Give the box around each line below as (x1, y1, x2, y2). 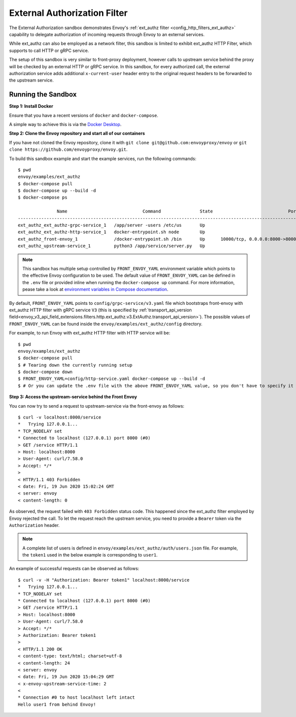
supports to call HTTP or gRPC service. (9, 47, 89, 53)
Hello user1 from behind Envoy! (18, 702, 96, 707)
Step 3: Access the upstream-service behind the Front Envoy (9, 394, 138, 400)
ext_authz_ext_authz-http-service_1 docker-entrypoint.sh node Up (18, 229, 205, 235)
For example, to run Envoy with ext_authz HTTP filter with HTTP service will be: (9, 330, 170, 336)
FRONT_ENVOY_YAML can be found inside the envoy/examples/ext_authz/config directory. (9, 321, 202, 327)
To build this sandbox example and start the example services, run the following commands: (9, 156, 197, 162)
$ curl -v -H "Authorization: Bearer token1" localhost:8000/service (18, 577, 190, 583)
